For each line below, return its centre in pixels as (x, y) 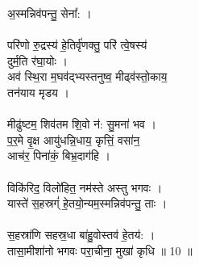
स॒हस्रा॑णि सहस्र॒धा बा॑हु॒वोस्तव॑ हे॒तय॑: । (81, 235)
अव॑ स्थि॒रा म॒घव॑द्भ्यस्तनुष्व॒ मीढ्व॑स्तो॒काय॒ (87, 76)
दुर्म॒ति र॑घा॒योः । (37, 60)
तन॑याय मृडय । (38, 92)
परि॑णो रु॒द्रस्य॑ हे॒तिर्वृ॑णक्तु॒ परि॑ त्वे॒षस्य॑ (77, 45)
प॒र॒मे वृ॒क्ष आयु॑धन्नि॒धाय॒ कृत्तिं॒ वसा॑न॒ (74, 139)
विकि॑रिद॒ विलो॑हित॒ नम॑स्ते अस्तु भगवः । (85, 187)
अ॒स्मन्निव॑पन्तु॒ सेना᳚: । (50, 13)
